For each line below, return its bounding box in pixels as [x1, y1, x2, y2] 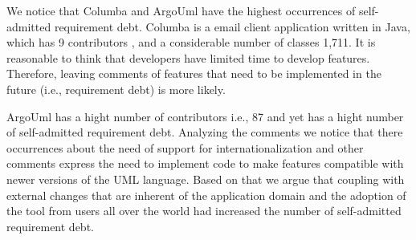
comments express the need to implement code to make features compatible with [6, 155, 404, 172]
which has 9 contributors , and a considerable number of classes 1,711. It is [6, 34, 376, 51]
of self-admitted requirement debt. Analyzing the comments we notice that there [6, 124, 403, 140]
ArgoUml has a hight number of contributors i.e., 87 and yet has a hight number [6, 108, 404, 124]
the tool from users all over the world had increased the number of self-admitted [6, 202, 402, 219]
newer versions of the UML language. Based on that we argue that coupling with [6, 170, 405, 187]
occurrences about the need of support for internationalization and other [6, 139, 364, 156]
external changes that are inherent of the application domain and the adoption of [6, 186, 406, 203]
